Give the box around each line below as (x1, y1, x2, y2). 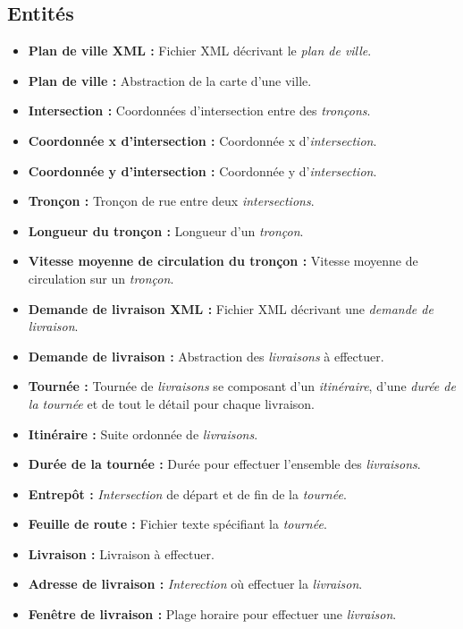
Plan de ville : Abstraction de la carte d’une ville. (28, 71, 312, 89)
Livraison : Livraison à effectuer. (28, 544, 215, 563)
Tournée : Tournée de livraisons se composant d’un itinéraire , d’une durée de (28, 377, 456, 395)
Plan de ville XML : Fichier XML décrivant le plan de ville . (28, 41, 372, 60)
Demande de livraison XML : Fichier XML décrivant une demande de (28, 299, 434, 318)
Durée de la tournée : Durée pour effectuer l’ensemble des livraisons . (28, 455, 421, 473)
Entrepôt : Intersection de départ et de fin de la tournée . (28, 484, 347, 503)
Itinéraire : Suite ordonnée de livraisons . (28, 424, 258, 443)
